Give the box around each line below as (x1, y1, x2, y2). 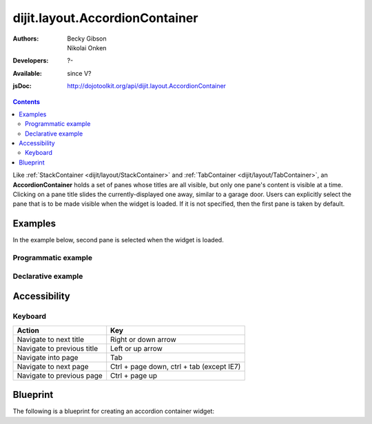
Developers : (12, 56, 49, 65)
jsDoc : (12, 82, 32, 90)
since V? (67, 69, 92, 77)
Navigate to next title (17, 335, 85, 344)
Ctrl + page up (110, 370, 158, 380)
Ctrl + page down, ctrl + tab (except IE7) (110, 361, 241, 371)
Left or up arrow (110, 343, 163, 353)
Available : (12, 69, 43, 77)
